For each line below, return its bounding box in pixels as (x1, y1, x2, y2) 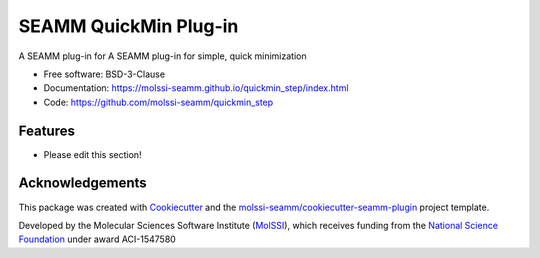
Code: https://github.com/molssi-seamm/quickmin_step (43, 96, 274, 108)
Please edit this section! (43, 148, 142, 160)
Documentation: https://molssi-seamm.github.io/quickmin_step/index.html (43, 82, 349, 94)
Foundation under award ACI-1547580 (18, 233, 177, 245)
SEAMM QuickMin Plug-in (18, 15, 239, 37)
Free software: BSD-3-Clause (43, 68, 165, 80)
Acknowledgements (18, 175, 147, 192)
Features (18, 122, 75, 139)
